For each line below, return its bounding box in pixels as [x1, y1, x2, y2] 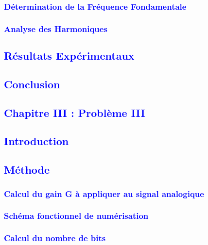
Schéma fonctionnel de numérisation [4, 210, 149, 222]
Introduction [4, 133, 69, 148]
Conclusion [4, 76, 60, 91]
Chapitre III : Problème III [4, 105, 145, 120]
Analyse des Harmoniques [4, 22, 107, 34]
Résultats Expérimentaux [4, 48, 135, 63]
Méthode [4, 162, 50, 177]
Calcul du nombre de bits [4, 232, 106, 244]
